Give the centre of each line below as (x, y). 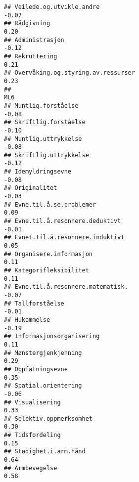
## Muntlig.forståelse (41, 106)
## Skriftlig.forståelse (45, 122)
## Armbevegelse (31, 468)
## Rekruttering (31, 56)
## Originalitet (31, 188)
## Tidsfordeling (32, 435)
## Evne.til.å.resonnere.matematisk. (66, 287)
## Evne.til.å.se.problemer (50, 204)
